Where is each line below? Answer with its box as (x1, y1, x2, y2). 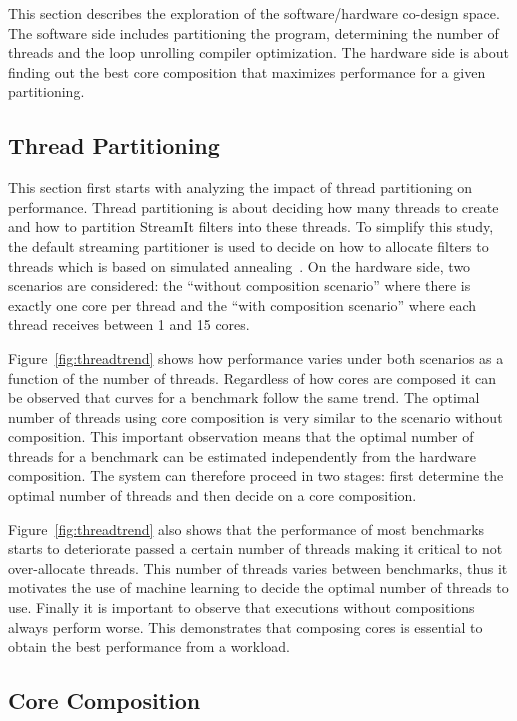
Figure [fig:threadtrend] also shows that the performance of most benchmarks (8, 518, 485, 539)
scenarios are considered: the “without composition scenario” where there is (8, 275, 471, 296)
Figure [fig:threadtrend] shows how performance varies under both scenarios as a (8, 347, 504, 368)
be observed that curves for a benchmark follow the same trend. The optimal (8, 387, 480, 408)
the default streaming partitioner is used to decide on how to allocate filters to (8, 235, 489, 256)
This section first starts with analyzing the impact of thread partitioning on (8, 177, 473, 198)
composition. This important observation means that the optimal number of (8, 426, 474, 447)
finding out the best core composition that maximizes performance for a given (8, 61, 486, 82)
